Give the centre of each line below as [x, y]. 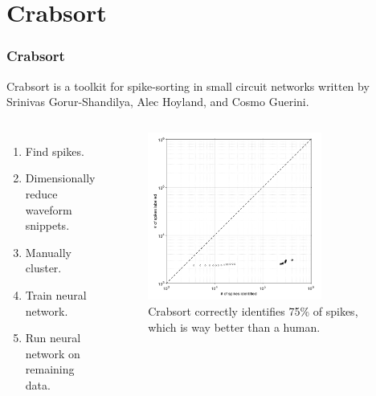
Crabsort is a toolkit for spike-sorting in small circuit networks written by [188, 86]
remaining [50, 369]
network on [53, 353]
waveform [49, 209]
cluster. [43, 268]
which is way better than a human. [234, 327]
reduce [41, 193]
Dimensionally [60, 178]
